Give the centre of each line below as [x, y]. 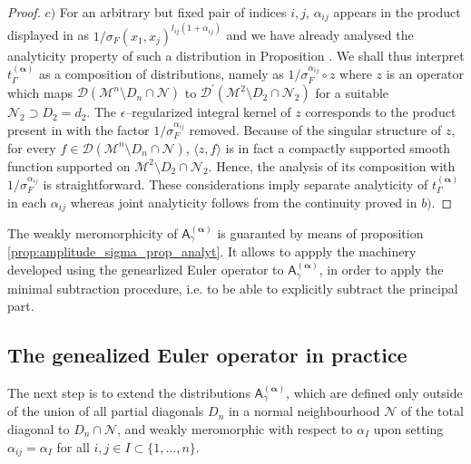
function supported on [69, 165]
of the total [432, 411]
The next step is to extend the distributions [129, 392]
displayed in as [48, 35]
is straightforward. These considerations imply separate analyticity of [235, 184]
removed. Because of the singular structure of [315, 129]
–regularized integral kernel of [208, 112]
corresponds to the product [381, 112]
